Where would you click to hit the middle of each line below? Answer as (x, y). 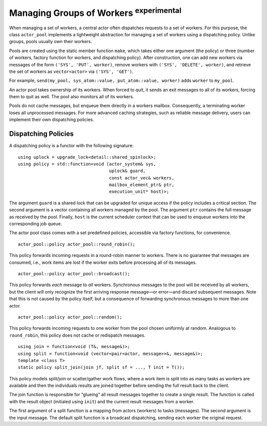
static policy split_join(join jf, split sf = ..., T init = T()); (101, 367)
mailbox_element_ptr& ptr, (142, 185)
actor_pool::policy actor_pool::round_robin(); (77, 244)
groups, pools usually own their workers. (51, 42)
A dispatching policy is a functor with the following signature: (71, 146)
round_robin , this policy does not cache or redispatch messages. (77, 335)
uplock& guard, (127, 171)
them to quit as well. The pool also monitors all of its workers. (72, 97)
